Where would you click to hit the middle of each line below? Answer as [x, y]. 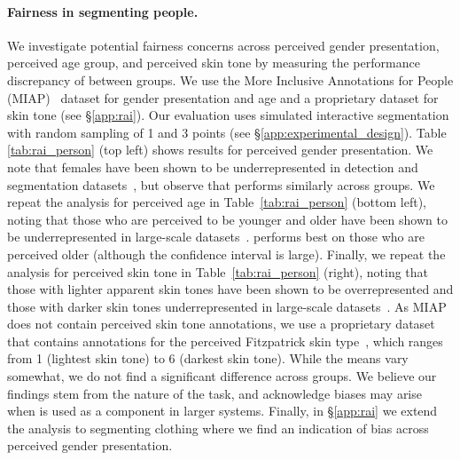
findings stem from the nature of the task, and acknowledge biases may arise [214, 393]
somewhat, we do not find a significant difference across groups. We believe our [222, 376]
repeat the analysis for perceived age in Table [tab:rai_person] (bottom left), [217, 202]
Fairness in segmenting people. [103, 11]
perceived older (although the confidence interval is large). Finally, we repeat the [226, 254]
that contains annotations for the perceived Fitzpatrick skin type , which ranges [225, 341]
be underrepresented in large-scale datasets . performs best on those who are [216, 237]
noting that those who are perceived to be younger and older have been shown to [227, 219]
